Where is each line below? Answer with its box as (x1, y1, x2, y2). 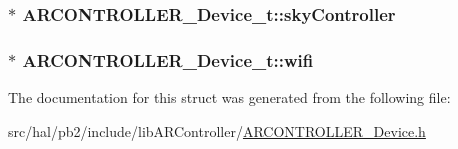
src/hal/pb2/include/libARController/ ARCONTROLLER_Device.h (8, 120, 426, 141)
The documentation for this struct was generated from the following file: (8, 87, 451, 108)
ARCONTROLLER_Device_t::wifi (22, 47, 314, 72)
